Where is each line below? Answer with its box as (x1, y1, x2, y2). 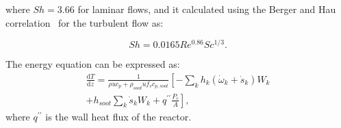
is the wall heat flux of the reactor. (45, 109, 192, 123)
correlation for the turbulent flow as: (5, 15, 164, 29)
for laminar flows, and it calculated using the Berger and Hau (77, 2, 336, 16)
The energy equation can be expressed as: (5, 57, 180, 71)
